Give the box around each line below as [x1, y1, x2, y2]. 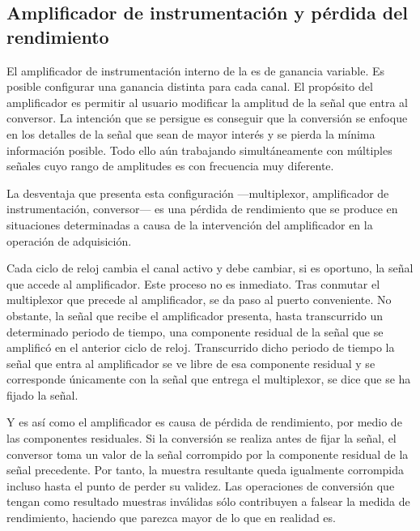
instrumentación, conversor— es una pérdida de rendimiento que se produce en [6, 200, 398, 217]
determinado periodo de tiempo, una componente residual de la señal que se [6, 323, 384, 340]
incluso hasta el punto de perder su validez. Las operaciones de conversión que [6, 477, 395, 494]
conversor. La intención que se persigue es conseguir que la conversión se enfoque [6, 109, 408, 126]
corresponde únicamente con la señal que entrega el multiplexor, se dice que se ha [6, 370, 411, 388]
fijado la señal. [6, 386, 78, 403]
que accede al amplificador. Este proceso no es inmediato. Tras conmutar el [6, 275, 380, 292]
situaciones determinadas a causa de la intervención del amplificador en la [6, 216, 373, 233]
